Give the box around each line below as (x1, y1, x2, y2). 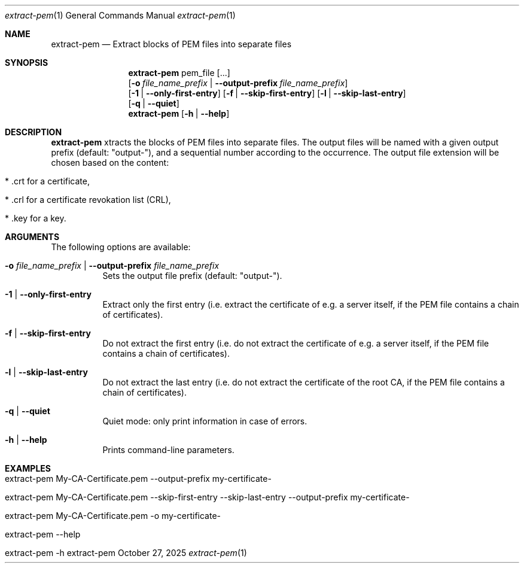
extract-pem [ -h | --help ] (128, 108, 230, 119)
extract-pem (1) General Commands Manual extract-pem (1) (5, 10, 236, 20)
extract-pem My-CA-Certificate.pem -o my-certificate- (5, 511, 221, 521)
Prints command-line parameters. (102, 445, 234, 455)
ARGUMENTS (5, 232, 60, 242)
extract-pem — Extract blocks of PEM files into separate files (51, 39, 292, 49)
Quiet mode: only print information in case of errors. (102, 416, 307, 426)
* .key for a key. (5, 213, 66, 223)
